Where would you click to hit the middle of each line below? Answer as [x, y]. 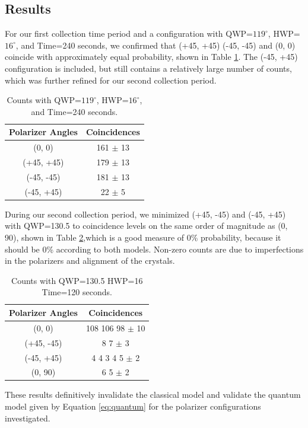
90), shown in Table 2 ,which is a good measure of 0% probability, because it [143, 237]
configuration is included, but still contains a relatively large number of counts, [148, 68]
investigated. [28, 418]
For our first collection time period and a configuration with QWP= [129, 33]
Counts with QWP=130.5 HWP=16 [77, 280]
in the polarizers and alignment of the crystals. [90, 261]
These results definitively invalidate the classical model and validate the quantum [153, 395]
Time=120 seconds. [77, 292]
